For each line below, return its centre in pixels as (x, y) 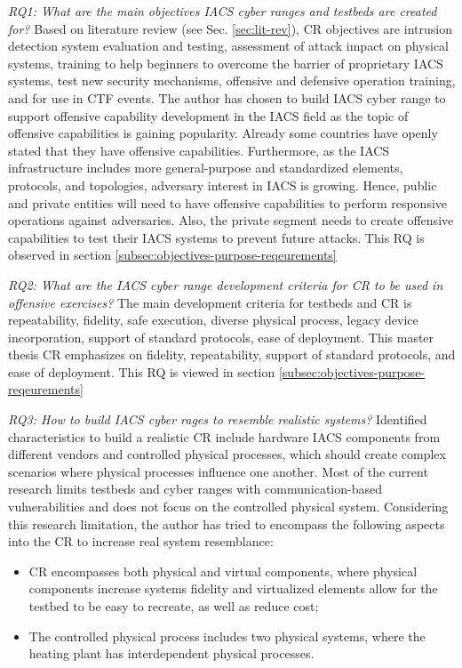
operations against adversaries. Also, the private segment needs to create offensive (231, 220)
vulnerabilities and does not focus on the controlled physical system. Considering (228, 507)
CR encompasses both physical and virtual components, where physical (223, 571)
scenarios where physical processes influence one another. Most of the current (218, 471)
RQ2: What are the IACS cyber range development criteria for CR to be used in (226, 284)
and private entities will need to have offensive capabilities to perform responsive (228, 202)
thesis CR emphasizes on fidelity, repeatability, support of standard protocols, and (232, 354)
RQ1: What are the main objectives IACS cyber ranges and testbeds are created (223, 11)
